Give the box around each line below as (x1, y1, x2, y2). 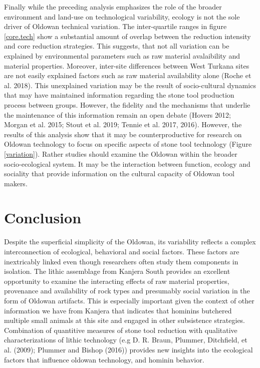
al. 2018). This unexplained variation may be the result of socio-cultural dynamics (4, 80, 256, 90)
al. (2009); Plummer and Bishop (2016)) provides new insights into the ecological (4, 344, 253, 354)
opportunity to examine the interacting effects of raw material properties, (4, 275, 229, 286)
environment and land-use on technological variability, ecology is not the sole (4, 11, 240, 22)
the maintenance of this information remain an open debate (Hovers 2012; (4, 109, 231, 120)
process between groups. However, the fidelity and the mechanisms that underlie (4, 99, 250, 110)
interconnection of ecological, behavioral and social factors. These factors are (4, 246, 239, 256)
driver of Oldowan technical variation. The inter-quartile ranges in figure (4, 21, 227, 32)
